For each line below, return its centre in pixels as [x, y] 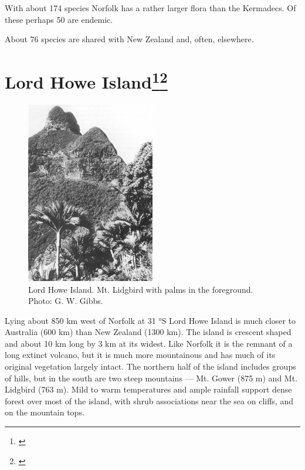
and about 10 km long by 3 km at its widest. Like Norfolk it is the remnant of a [149, 343]
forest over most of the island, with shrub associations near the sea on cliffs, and [149, 400]
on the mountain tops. [45, 412]
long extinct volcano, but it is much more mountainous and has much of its [140, 355]
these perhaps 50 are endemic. [59, 19]
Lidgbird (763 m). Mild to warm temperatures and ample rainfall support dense [148, 389]
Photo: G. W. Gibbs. [66, 301]
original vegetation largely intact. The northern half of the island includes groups [150, 366]
